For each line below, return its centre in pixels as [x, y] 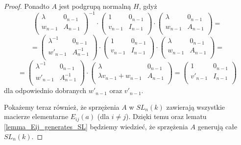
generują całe [217, 126]
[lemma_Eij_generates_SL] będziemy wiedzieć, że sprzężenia [96, 126]
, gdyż [148, 6]
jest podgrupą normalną [95, 6]
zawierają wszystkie [196, 107]
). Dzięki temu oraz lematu [166, 116]
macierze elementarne [36, 116]
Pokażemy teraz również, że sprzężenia [62, 107]
